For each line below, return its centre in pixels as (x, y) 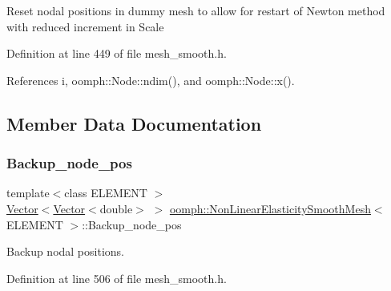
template (28, 193)
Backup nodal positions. (65, 251)
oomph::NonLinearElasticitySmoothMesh (270, 208)
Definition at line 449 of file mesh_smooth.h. (117, 53)
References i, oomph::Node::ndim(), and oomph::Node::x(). (151, 80)
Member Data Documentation (134, 123)
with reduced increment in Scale (85, 26)
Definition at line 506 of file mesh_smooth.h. (117, 278)
